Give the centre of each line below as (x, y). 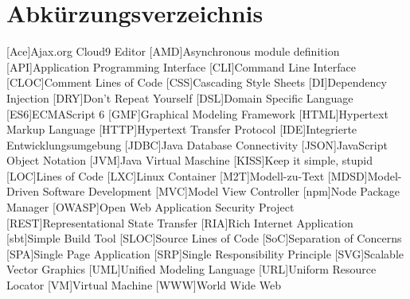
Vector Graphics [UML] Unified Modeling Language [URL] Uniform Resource (191, 269)
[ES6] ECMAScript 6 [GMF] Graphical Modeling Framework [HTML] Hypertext (197, 113)
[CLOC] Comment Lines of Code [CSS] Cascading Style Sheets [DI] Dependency (197, 82)
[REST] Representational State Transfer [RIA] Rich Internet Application (180, 222)
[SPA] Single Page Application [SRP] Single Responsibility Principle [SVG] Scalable (205, 253)
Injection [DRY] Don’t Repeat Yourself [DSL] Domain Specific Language (180, 97)
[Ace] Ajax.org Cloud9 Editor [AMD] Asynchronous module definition (173, 51)
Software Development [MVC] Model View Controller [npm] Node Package (221, 191)
